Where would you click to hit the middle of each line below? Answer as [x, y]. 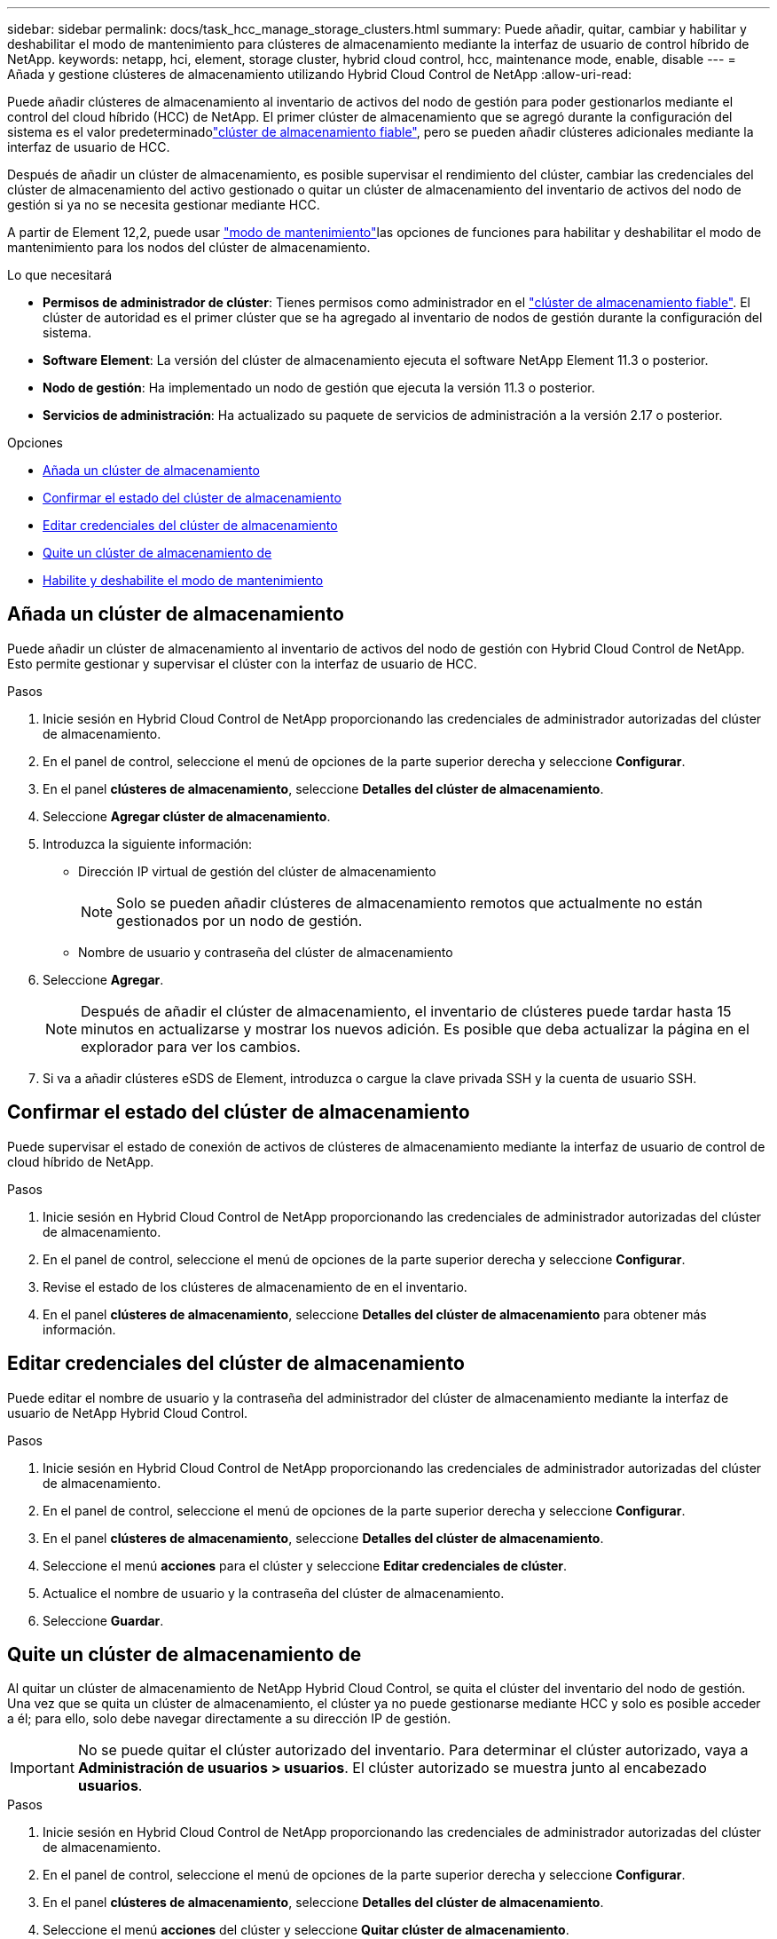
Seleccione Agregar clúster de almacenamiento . [187, 816]
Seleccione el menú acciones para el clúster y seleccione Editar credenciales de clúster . [305, 1565]
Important [42, 1768]
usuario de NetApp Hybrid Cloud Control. [128, 1413]
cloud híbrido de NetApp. [81, 1161]
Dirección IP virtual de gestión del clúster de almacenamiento [257, 871]
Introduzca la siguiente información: [148, 843]
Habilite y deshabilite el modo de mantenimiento [183, 580]
